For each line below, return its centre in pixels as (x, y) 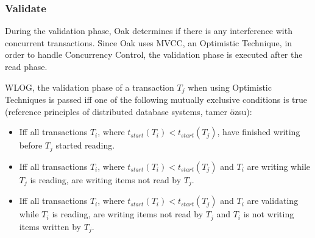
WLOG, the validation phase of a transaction (90, 87)
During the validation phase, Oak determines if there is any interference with (149, 31)
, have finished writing (259, 132)
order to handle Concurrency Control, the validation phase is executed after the (154, 54)
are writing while (279, 166)
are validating (273, 201)
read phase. (26, 66)
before (31, 145)
